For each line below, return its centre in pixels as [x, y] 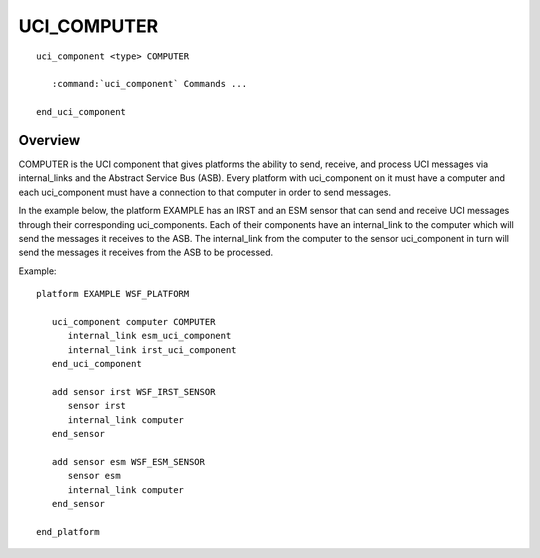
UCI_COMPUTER [88, 26]
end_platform [68, 531]
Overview [49, 140]
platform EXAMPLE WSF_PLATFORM [113, 294]
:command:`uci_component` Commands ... [149, 84]
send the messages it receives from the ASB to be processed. [146, 252]
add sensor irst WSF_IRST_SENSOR [133, 391]
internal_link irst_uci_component [152, 349]
